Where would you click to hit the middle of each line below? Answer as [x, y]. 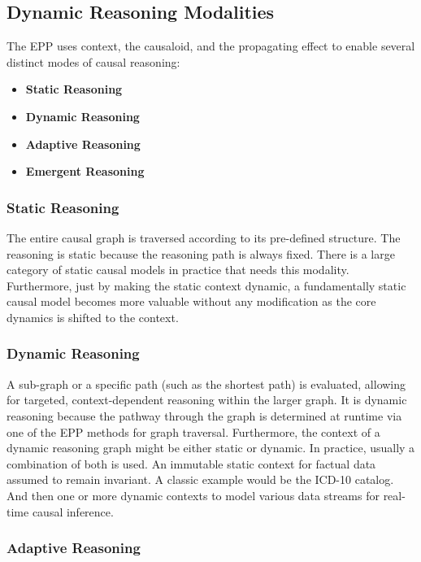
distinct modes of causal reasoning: [93, 61]
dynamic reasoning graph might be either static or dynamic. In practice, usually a [211, 448]
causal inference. [73, 511]
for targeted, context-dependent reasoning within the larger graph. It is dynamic [207, 400]
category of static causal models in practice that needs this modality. [178, 270]
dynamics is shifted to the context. [93, 317]
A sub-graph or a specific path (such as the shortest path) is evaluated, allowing [206, 383]
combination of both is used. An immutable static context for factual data [191, 463]
